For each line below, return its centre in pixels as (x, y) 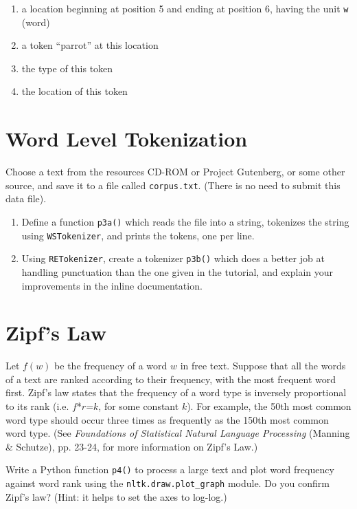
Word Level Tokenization (127, 139)
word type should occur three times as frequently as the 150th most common (167, 419)
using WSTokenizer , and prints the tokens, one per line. (138, 235)
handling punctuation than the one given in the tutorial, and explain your (177, 271)
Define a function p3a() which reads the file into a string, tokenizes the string (185, 221)
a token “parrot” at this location (90, 45)
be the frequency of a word (111, 366)
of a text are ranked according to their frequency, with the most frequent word (171, 379)
